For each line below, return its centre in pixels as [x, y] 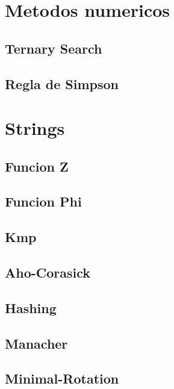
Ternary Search [54, 48]
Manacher [36, 343]
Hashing [31, 307]
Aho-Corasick [48, 272]
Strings [35, 128]
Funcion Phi [43, 201]
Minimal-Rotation [62, 378]
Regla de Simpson [62, 83]
